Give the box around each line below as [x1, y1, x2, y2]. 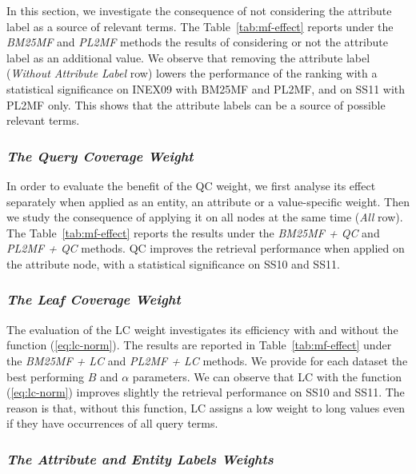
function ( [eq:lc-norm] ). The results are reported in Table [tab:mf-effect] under [6, 337, 392, 353]
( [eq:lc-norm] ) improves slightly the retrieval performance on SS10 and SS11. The [6, 384, 405, 400]
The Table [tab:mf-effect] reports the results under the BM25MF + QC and [6, 224, 380, 241]
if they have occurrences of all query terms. [6, 415, 218, 432]
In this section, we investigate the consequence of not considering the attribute [6, 2, 392, 18]
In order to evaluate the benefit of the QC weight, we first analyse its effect [6, 177, 376, 193]
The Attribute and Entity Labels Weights [6, 448, 274, 468]
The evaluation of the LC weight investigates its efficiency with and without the [6, 321, 398, 337]
